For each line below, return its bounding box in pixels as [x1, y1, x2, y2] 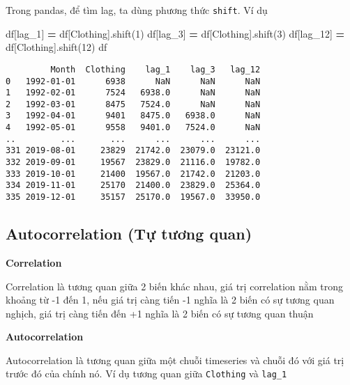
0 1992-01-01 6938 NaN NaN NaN [6, 76, 261, 86]
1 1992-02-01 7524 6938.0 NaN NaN [6, 88, 261, 98]
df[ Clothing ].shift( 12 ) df [6, 40, 107, 54]
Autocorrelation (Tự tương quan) [6, 223, 252, 244]
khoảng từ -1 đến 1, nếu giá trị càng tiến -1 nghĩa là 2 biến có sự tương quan [6, 292, 335, 307]
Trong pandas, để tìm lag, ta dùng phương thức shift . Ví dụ [6, 3, 268, 17]
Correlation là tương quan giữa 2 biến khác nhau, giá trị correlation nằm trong [6, 278, 344, 293]
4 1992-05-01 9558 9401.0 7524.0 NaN [6, 123, 261, 133]
